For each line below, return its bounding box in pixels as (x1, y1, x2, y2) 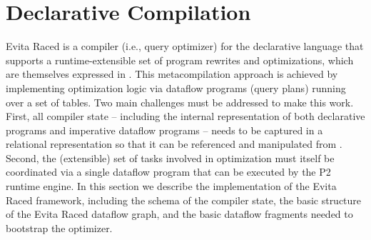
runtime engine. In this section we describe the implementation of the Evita (6, 179, 337, 194)
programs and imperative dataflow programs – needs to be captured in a (6, 122, 323, 137)
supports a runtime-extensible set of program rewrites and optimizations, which (6, 52, 354, 67)
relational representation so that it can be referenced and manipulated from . (6, 136, 342, 151)
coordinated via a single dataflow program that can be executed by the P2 (6, 164, 331, 179)
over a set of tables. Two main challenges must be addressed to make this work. (6, 94, 354, 109)
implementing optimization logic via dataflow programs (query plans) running (6, 80, 346, 95)
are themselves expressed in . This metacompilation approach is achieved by (6, 66, 338, 81)
